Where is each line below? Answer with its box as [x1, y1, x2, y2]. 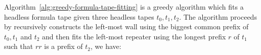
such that [4, 41, 33, 51]
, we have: [91, 41, 121, 51]
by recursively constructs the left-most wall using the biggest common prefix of [4, 21, 249, 32]
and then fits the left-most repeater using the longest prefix [42, 31, 226, 41]
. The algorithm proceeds [179, 11, 257, 22]
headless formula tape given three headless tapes [4, 11, 154, 22]
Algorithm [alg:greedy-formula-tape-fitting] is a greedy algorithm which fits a [4, 2, 244, 12]
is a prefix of [44, 41, 83, 51]
